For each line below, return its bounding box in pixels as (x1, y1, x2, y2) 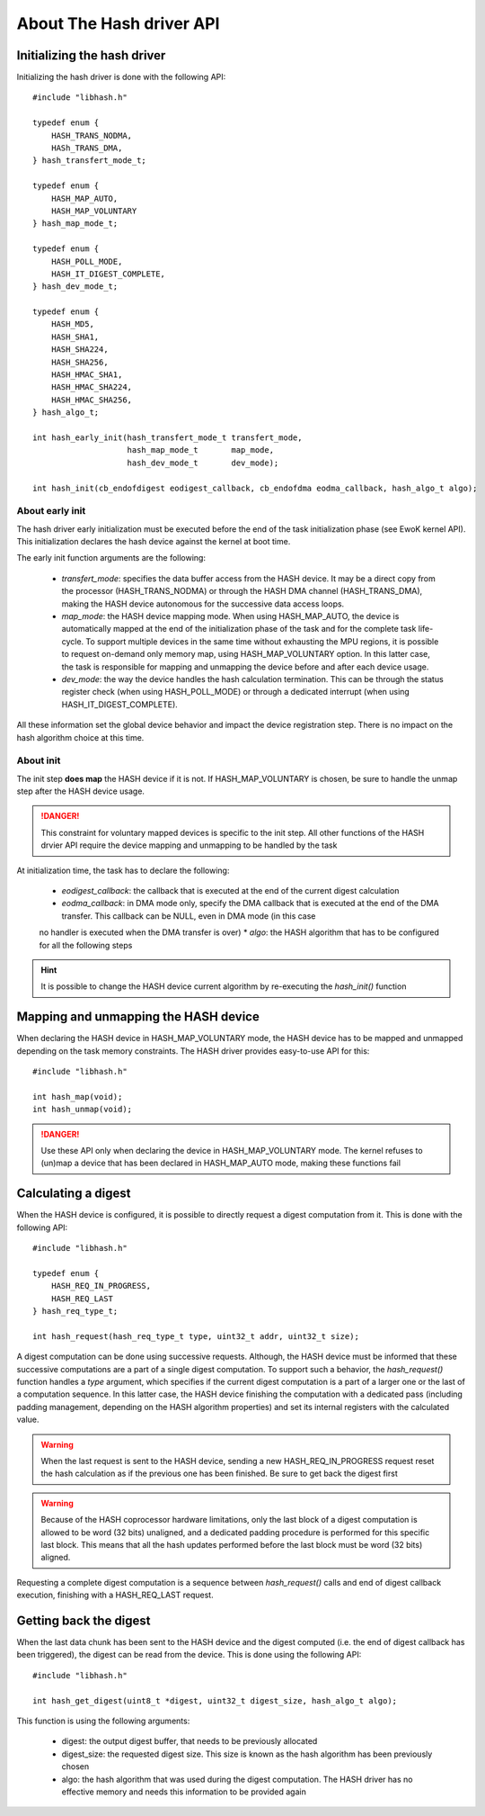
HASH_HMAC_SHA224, (50, 382, 133, 392)
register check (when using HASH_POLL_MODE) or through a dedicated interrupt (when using (61, 687, 410, 697)
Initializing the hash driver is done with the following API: (16, 72, 226, 83)
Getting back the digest (16, 1613, 152, 1628)
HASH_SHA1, (50, 331, 100, 342)
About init (16, 754, 61, 767)
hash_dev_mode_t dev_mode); (127, 457, 279, 468)
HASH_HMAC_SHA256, (50, 394, 133, 405)
